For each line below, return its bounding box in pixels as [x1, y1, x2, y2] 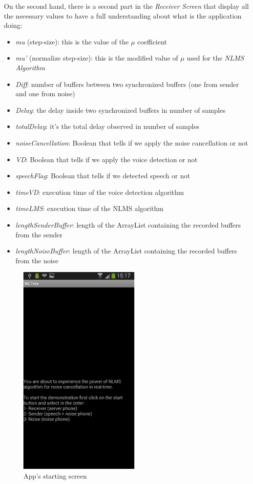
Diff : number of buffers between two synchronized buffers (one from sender [15, 79, 239, 89]
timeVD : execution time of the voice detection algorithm [15, 187, 184, 197]
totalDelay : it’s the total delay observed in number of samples [15, 121, 200, 131]
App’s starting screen [23, 471, 87, 481]
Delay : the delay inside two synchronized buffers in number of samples [15, 105, 226, 115]
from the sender [15, 229, 63, 239]
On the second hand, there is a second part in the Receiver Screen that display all [4, 1, 249, 11]
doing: [4, 20, 22, 30]
